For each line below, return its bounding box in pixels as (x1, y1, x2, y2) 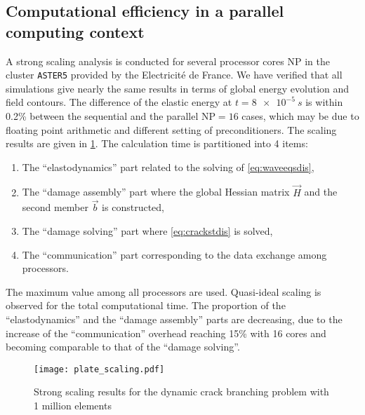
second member (22, 200, 89, 215)
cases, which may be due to (241, 109, 359, 123)
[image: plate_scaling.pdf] (34, 364, 165, 374)
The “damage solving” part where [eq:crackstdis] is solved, (22, 224, 273, 238)
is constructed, (102, 200, 164, 215)
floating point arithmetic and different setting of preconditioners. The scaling (6, 122, 337, 137)
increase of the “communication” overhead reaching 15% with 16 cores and (6, 325, 326, 340)
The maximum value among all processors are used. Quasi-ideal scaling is (6, 284, 321, 299)
